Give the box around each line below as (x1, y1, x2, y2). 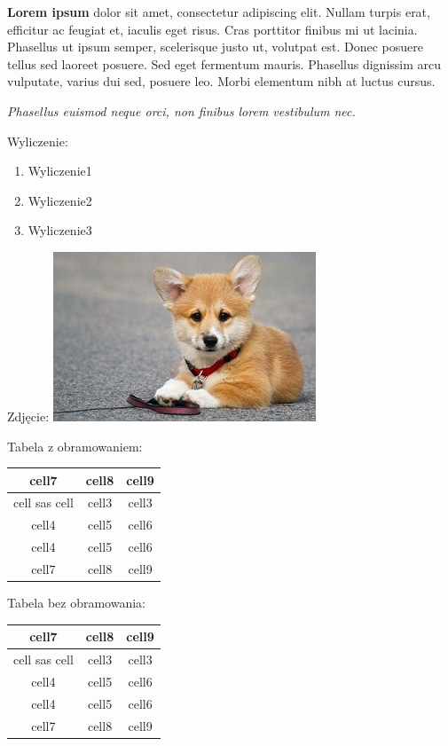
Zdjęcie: (7, 406, 50, 425)
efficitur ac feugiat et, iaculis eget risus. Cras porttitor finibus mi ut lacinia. (7, 20, 418, 38)
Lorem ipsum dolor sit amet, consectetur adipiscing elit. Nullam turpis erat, (7, 3, 430, 20)
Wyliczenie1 (28, 161, 92, 180)
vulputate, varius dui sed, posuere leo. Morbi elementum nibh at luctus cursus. (7, 72, 436, 90)
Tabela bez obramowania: (7, 593, 145, 612)
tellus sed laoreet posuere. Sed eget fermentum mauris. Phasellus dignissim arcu (7, 54, 442, 73)
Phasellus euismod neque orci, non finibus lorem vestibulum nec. (7, 101, 356, 120)
